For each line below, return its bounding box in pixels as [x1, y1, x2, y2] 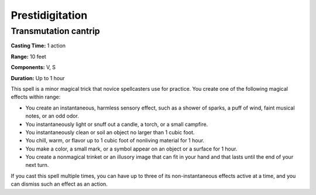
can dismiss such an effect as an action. [11, 180, 108, 187]
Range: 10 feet [11, 53, 46, 60]
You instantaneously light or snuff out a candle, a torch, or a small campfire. [25, 121, 208, 128]
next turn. [25, 162, 49, 169]
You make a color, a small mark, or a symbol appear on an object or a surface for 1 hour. [25, 145, 238, 152]
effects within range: [11, 94, 61, 101]
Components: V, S [11, 64, 56, 71]
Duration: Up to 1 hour [11, 74, 65, 81]
